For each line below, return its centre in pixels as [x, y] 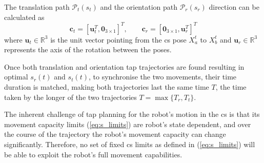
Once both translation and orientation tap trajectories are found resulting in [124, 66]
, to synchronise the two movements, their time [163, 77]
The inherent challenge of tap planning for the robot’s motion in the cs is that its [132, 114]
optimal [16, 77]
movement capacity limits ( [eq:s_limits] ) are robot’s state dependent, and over [128, 124]
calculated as [24, 17]
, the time [231, 87]
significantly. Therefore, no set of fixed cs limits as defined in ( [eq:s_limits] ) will [130, 144]
